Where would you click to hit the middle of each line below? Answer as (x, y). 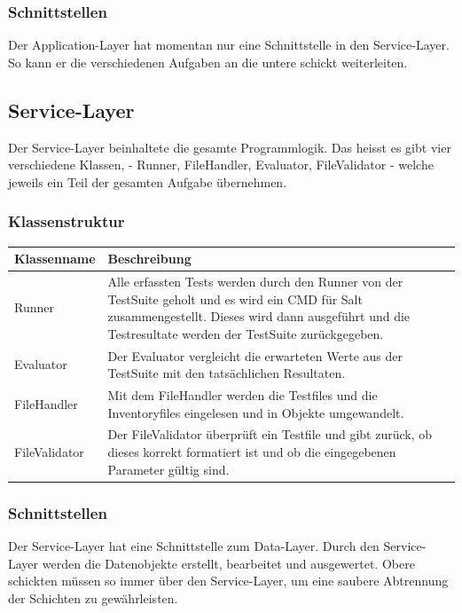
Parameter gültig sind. (168, 469)
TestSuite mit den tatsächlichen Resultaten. (227, 373)
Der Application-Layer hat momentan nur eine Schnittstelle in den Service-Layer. (229, 45)
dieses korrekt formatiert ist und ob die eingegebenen (252, 452)
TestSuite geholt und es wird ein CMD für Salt (235, 299)
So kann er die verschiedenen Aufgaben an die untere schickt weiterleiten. (208, 62)
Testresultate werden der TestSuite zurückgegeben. (246, 333)
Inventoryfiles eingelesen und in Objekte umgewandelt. (256, 412)
